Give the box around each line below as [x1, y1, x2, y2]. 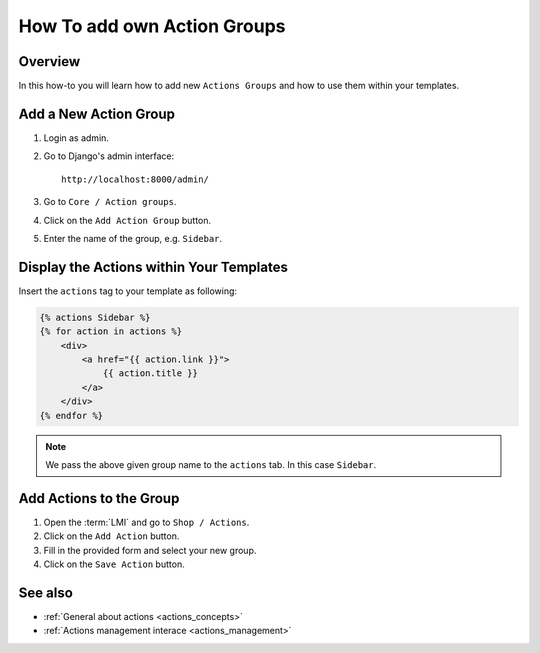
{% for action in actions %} [39, 326, 183, 337]
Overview [18, 53, 81, 70]
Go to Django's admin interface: [43, 150, 175, 162]
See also [18, 584, 74, 601]
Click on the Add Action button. [43, 530, 180, 542]
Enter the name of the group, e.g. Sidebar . [43, 232, 223, 244]
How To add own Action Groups [18, 15, 286, 37]
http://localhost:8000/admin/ [61, 173, 210, 185]
